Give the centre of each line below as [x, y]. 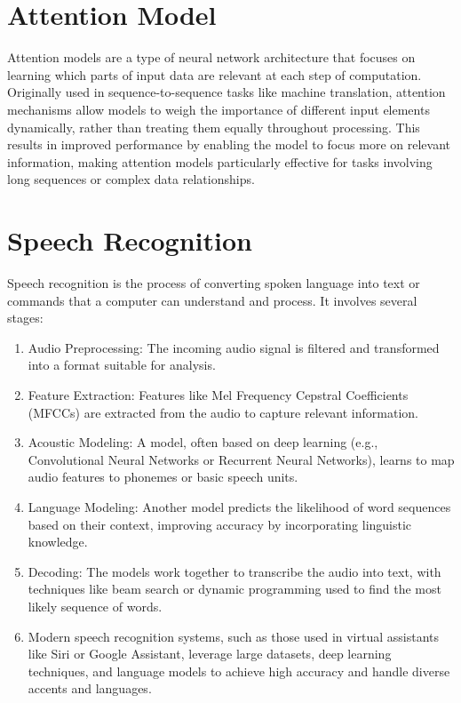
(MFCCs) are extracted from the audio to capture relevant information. [223, 412]
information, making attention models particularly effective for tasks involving [220, 161]
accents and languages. [90, 688]
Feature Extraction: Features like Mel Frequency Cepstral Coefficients [218, 394]
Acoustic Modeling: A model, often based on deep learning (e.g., [203, 442]
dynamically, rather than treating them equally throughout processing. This [214, 127]
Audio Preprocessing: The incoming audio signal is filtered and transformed [234, 347]
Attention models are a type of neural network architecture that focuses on [211, 57]
